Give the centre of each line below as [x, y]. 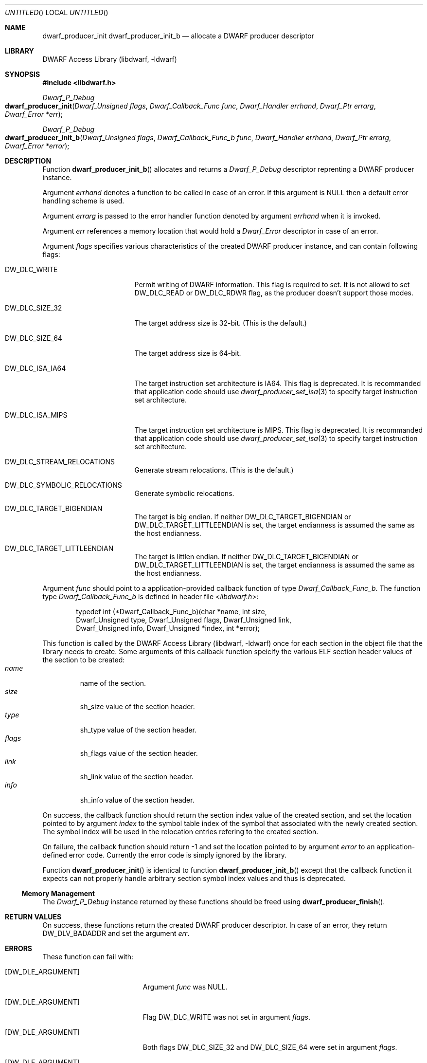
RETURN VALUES [33, 917]
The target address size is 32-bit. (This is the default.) [221, 323]
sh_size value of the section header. [137, 706]
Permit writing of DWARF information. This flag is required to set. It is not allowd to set [272, 284]
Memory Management [58, 893]
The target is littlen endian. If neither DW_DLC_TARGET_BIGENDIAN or [246, 557]
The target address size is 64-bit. [188, 353]
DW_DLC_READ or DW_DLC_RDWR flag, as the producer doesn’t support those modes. [274, 293]
